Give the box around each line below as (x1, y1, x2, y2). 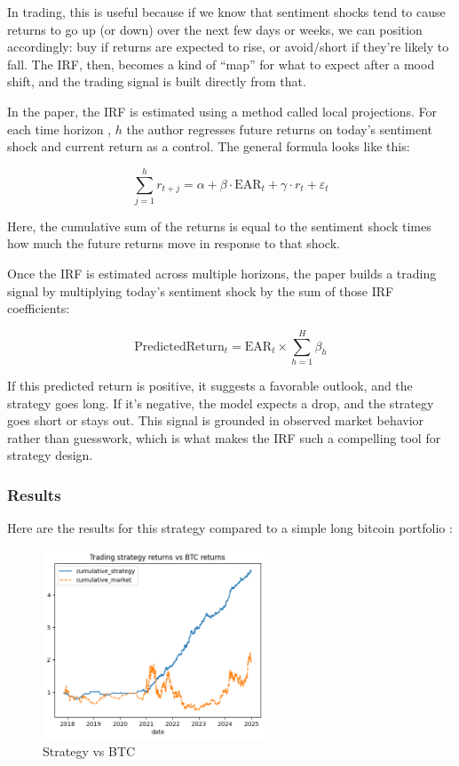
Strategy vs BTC (43, 742, 136, 761)
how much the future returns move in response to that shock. (7, 234, 340, 253)
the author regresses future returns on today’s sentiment (126, 119, 432, 138)
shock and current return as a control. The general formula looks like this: (7, 137, 410, 156)
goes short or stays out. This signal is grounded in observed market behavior (7, 411, 424, 430)
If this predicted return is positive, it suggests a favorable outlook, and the (7, 375, 413, 394)
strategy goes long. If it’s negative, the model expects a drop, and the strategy (7, 393, 434, 412)
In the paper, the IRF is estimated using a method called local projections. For (7, 101, 438, 120)
